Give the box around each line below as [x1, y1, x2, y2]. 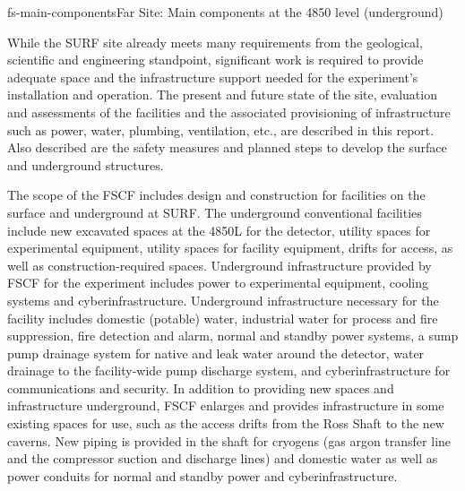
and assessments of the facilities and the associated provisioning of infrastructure [7, 102, 451, 121]
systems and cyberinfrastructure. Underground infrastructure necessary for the [7, 290, 439, 309]
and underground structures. [7, 155, 164, 174]
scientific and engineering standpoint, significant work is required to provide [7, 50, 424, 69]
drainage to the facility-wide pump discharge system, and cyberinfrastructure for [7, 361, 451, 380]
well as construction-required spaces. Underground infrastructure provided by [7, 255, 432, 274]
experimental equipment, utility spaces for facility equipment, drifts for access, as [7, 238, 453, 257]
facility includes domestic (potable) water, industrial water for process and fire [7, 308, 438, 327]
